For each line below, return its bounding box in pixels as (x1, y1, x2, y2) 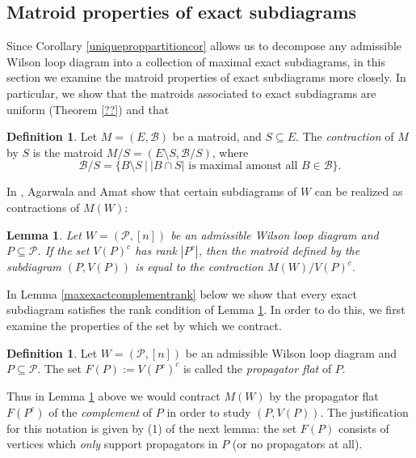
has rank (135, 242, 177, 259)
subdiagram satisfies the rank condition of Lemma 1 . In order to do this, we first (6, 301, 405, 318)
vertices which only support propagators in (6, 435, 218, 452)
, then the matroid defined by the (198, 242, 360, 259)
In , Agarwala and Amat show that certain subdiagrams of (6, 183, 297, 200)
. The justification (320, 403, 409, 420)
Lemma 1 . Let (6, 226, 82, 243)
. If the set (37, 242, 90, 259)
